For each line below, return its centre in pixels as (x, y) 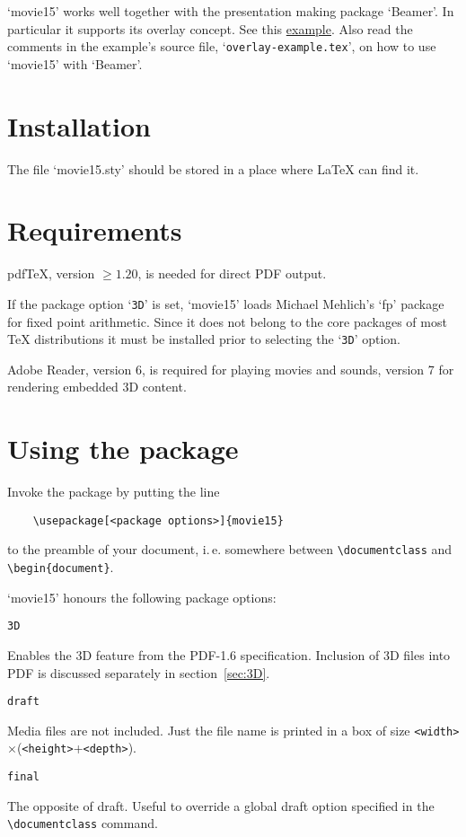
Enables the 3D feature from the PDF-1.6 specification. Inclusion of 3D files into (229, 654)
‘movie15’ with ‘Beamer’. (75, 63)
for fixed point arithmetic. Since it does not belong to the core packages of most (227, 321)
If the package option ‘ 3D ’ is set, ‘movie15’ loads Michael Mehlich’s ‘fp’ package (226, 303)
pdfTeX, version (51, 273)
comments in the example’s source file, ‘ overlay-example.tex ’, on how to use (222, 46)
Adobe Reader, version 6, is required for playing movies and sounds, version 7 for (231, 369)
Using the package (123, 449)
